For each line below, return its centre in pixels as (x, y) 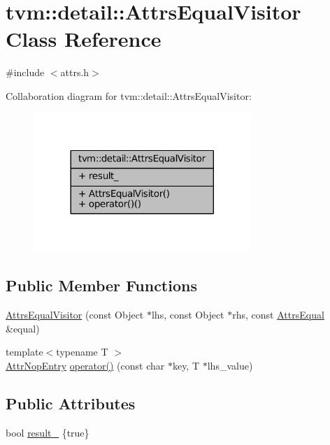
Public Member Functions (101, 285)
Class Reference (84, 39)
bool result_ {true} (48, 432)
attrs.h (75, 72)
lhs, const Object (188, 315)
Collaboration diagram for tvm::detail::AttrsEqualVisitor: (129, 95)
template (24, 352)
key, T (186, 365)
